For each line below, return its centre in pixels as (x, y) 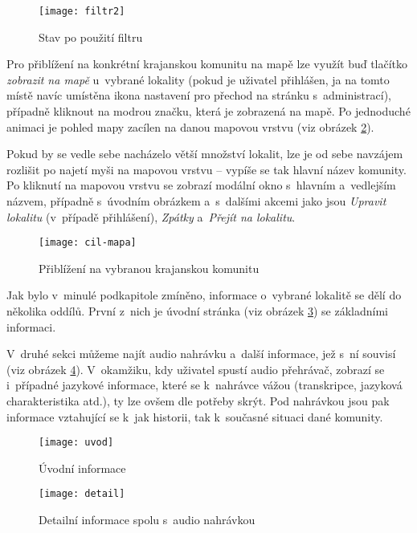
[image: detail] (82, 494)
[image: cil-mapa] (88, 243)
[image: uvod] (76, 443)
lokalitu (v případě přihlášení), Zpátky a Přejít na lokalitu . (151, 216)
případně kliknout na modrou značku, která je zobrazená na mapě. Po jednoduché (208, 111)
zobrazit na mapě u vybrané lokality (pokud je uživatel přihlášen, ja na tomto (198, 79)
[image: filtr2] (82, 11)
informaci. (31, 326)
